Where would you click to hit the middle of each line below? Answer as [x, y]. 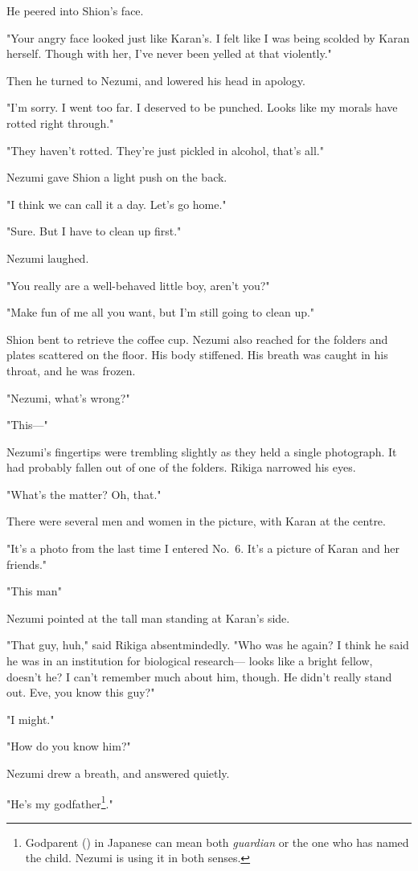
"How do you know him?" [69, 746]
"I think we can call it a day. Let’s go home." [117, 204]
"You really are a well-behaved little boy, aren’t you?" [138, 285]
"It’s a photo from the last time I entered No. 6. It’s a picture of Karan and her [203, 548]
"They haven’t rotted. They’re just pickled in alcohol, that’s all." [165, 150]
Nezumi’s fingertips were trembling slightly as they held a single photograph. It [202, 451]
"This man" [34, 591]
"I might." [31, 719]
